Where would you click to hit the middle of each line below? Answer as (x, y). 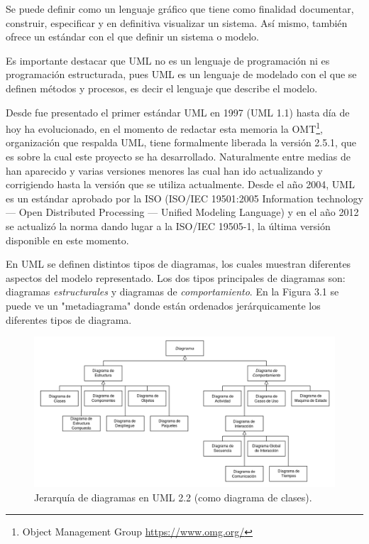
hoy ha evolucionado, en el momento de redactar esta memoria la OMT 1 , (165, 127)
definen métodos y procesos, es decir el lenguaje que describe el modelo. (162, 88)
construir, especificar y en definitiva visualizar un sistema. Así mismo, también (177, 22)
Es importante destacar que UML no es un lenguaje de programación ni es (168, 60)
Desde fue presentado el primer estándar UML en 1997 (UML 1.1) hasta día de (178, 112)
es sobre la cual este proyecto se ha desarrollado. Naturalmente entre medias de (178, 156)
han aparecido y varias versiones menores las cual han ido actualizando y (164, 170)
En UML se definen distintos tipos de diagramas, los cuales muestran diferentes (178, 264)
